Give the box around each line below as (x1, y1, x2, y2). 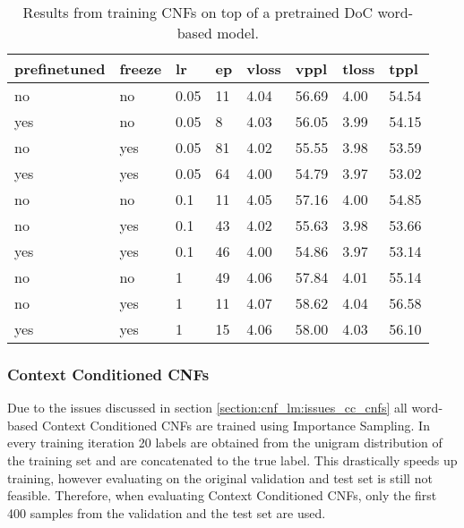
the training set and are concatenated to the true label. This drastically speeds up (7, 451, 458, 469)
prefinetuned (14, 58, 106, 79)
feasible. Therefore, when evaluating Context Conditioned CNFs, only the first (7, 486, 437, 505)
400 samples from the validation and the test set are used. (7, 503, 326, 522)
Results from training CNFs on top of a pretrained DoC (22, 2, 374, 22)
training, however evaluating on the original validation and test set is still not (7, 468, 433, 487)
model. (217, 22, 259, 43)
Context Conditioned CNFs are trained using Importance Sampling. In (41, 415, 430, 434)
